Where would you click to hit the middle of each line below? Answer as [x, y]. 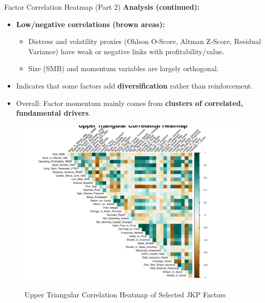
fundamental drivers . [53, 113]
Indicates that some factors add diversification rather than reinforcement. [135, 85]
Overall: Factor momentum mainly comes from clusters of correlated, [130, 103]
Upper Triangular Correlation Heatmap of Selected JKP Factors [125, 295]
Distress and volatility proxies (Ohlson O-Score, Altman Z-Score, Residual [145, 41]
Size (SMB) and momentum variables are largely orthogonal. [124, 68]
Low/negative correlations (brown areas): [91, 24]
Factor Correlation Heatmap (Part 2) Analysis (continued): [102, 7]
